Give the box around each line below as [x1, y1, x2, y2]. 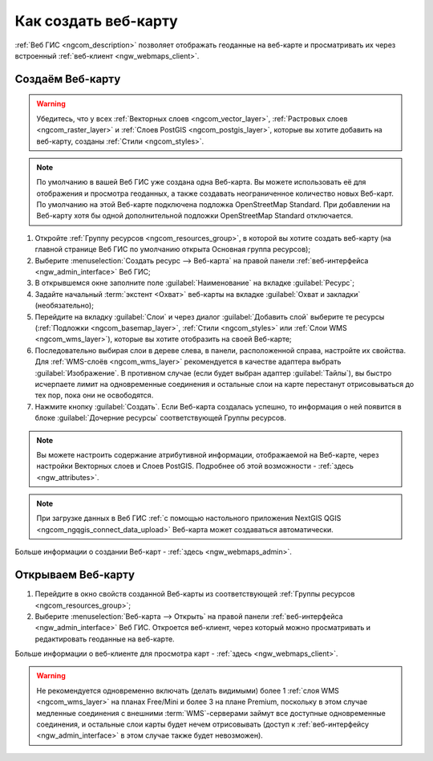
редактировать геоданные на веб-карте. [34, 634, 176, 644]
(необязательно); [34, 301, 94, 311]
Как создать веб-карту [14, 12, 178, 30]
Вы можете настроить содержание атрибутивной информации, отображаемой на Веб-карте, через [36, 450, 379, 459]
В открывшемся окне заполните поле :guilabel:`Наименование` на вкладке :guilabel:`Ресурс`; [34, 278, 355, 288]
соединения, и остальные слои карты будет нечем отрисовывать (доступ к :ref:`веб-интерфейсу [36, 719, 369, 730]
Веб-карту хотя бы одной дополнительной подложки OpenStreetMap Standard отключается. [36, 211, 354, 221]
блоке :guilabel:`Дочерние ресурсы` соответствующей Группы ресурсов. [34, 413, 286, 423]
